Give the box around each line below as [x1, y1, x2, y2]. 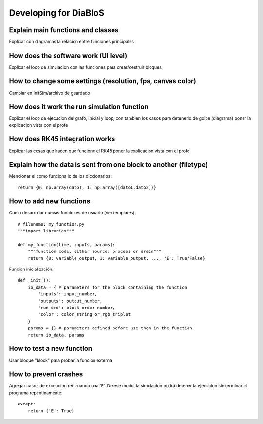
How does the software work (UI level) [9, 51, 128, 59]
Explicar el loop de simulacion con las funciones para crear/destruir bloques [9, 64, 162, 70]
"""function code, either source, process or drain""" [27, 249, 162, 254]
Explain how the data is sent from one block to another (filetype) [9, 160, 208, 169]
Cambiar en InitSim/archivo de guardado [9, 90, 90, 96]
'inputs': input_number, [38, 291, 97, 297]
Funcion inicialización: [9, 266, 54, 272]
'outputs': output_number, [38, 298, 103, 304]
